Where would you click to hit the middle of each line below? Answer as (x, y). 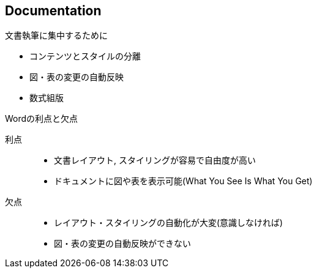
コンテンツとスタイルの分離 (85, 56)
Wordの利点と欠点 (42, 119)
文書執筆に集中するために (56, 36)
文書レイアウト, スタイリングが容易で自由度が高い (155, 160)
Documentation (53, 11)
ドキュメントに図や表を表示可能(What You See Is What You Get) (183, 181)
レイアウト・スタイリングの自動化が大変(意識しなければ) (169, 223)
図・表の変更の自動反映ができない (122, 244)
